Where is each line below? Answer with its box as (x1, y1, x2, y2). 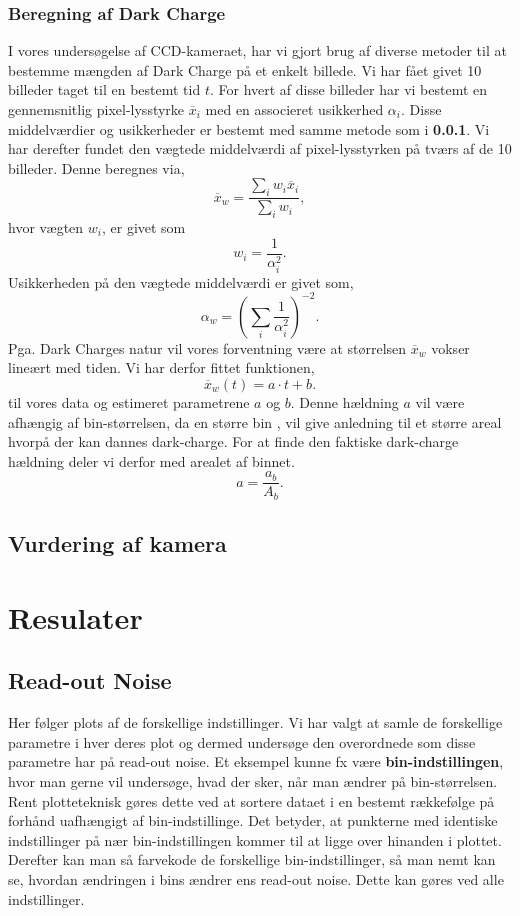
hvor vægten (8, 217, 84, 237)
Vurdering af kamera (8, 528, 227, 559)
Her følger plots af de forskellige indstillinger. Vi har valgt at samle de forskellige (8, 712, 503, 733)
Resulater (8, 596, 143, 637)
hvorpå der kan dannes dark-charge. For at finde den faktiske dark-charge (8, 431, 459, 452)
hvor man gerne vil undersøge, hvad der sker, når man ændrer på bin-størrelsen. (8, 771, 498, 792)
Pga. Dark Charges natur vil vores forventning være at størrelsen (8, 337, 407, 358)
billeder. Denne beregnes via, (8, 157, 185, 178)
